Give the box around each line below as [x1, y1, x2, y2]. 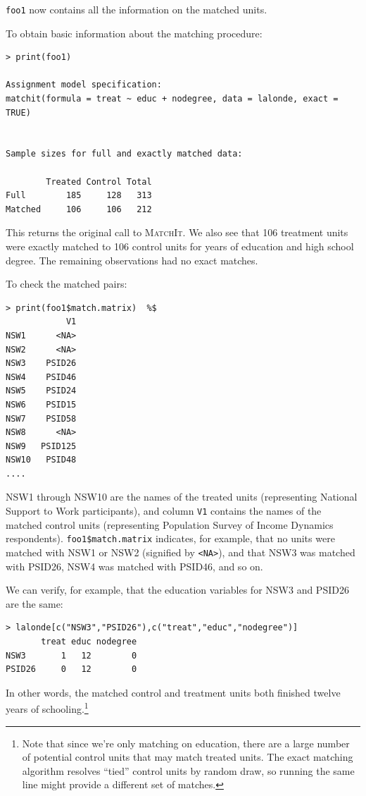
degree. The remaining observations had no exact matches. [6, 252, 258, 267]
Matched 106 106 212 [6, 204, 152, 214]
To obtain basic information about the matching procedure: [6, 25, 263, 40]
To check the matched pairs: [6, 276, 127, 291]
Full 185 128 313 [6, 190, 152, 201]
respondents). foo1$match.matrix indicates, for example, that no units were [6, 531, 335, 546]
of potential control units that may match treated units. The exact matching [22, 749, 353, 764]
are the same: [6, 596, 63, 611]
